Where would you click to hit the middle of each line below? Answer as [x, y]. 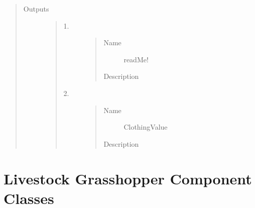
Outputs [36, 9]
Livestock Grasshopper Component [128, 178]
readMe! [136, 59]
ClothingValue [146, 127]
